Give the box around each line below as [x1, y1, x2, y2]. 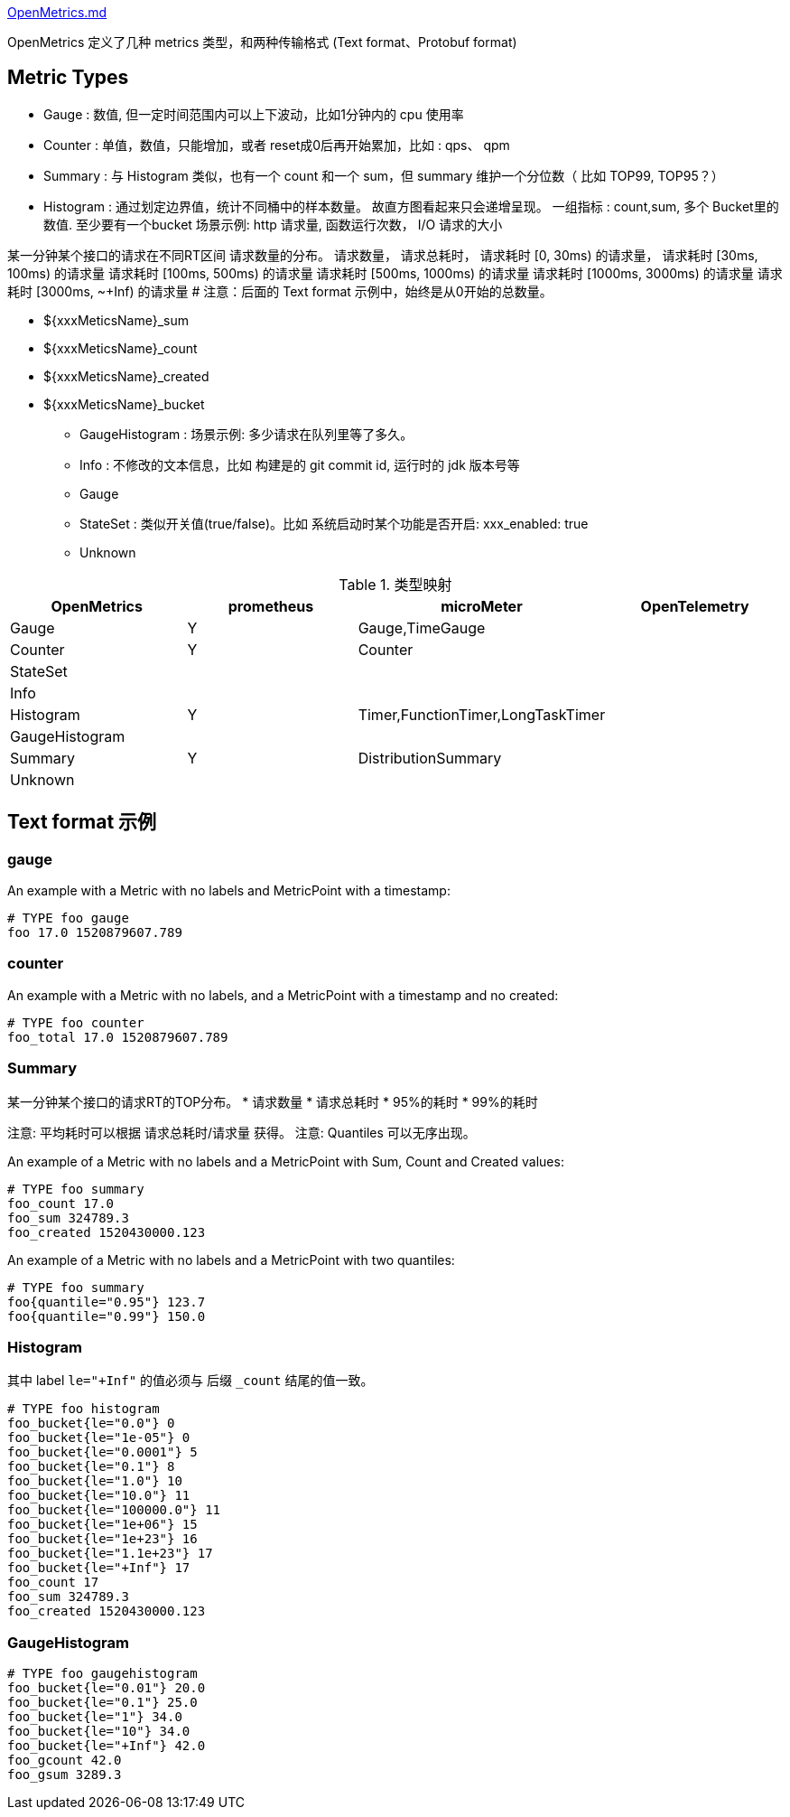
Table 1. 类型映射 [339, 575, 452, 594]
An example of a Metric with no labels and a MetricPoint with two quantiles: [7, 1251, 455, 1268]
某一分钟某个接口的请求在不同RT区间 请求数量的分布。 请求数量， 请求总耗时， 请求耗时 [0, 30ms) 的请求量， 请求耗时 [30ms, [7, 247, 758, 263]
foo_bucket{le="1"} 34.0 [7, 1709, 182, 1725]
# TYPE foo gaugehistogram [7, 1666, 198, 1681]
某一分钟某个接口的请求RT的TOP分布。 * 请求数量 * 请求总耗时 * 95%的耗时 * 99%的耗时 [7, 1093, 538, 1110]
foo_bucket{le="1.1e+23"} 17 [7, 1546, 213, 1561]
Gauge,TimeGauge [358, 618, 486, 637]
